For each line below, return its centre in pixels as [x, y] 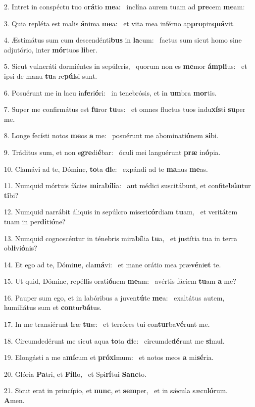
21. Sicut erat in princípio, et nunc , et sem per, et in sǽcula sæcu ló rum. [116, 390]
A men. [14, 400]
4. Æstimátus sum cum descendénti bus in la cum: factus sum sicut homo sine [123, 40]
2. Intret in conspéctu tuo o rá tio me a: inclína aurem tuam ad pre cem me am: [125, 6]
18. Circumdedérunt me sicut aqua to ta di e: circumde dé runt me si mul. [114, 340]
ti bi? [11, 195]
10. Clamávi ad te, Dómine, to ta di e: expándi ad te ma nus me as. [106, 169]
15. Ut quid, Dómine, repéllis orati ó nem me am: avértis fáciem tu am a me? [120, 281]
